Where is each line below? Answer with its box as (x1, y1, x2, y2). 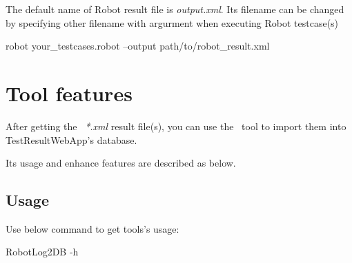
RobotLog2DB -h (6, 244, 79, 259)
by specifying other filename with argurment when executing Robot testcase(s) (6, 15, 339, 30)
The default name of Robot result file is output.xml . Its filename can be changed (6, 2, 344, 16)
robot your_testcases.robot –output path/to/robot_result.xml (6, 39, 270, 53)
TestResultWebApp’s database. (6, 132, 137, 147)
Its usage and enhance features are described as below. (6, 156, 236, 170)
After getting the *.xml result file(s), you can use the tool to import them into (6, 118, 346, 133)
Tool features (6, 78, 133, 107)
